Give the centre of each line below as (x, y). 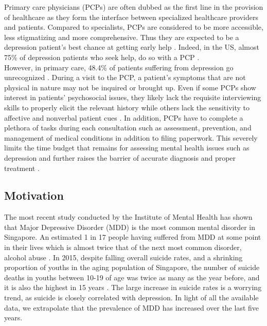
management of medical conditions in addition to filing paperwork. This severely (131, 137)
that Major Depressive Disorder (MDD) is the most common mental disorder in (130, 227)
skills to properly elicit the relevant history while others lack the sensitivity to (127, 107)
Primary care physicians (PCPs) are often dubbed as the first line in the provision (134, 7)
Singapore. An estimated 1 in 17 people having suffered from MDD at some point (133, 237)
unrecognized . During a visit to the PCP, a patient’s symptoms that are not (125, 77)
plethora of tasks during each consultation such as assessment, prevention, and (128, 128)
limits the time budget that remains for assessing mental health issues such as (127, 148)
